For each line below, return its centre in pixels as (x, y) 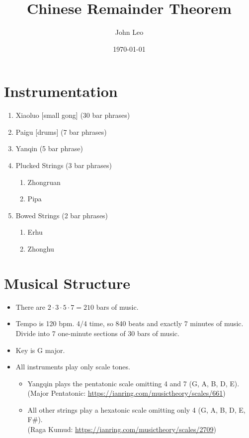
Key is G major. (40, 350)
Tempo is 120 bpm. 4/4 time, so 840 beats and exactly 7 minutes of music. (129, 323)
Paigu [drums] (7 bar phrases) (61, 131)
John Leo (129, 32)
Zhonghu (41, 249)
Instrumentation (61, 91)
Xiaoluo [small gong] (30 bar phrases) (73, 115)
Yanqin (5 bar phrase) (49, 148)
